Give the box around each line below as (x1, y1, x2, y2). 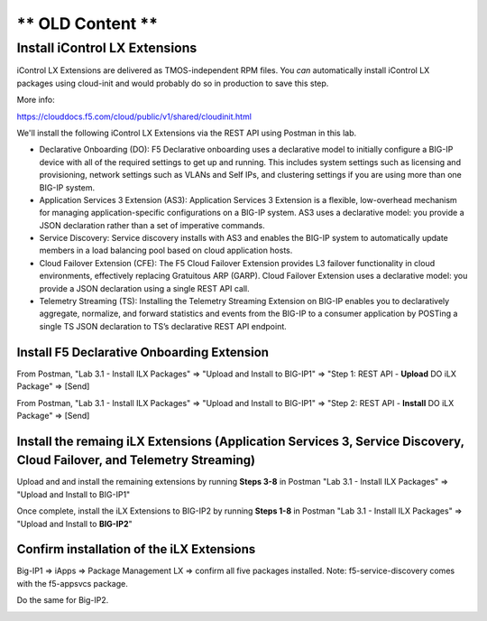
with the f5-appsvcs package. (16, 578, 128, 589)
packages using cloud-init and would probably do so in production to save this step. (16, 78, 329, 88)
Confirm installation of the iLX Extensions (16, 542, 256, 557)
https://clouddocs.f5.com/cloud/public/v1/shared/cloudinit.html (16, 111, 253, 122)
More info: (16, 95, 56, 106)
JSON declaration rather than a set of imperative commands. (39, 219, 265, 230)
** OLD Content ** (16, 14, 158, 33)
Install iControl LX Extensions (16, 40, 198, 56)
